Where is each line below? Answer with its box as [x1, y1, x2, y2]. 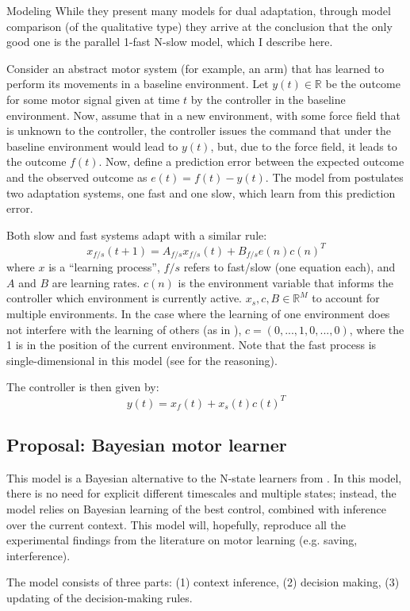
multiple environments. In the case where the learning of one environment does [6, 305, 390, 322]
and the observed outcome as [6, 168, 148, 185]
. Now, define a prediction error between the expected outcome [98, 153, 404, 170]
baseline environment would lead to [6, 137, 178, 154]
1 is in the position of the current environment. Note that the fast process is [6, 336, 377, 353]
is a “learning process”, [48, 259, 160, 275]
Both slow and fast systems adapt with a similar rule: [6, 226, 267, 243]
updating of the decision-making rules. [6, 589, 193, 605]
